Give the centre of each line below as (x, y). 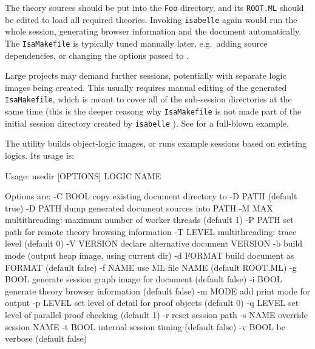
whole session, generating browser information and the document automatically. (153, 31)
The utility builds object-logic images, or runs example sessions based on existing (156, 143)
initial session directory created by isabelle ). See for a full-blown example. (147, 123)
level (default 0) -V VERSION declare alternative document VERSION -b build (154, 243)
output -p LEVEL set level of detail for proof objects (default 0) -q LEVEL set (152, 303)
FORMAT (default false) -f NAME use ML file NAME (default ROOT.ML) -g (151, 267)
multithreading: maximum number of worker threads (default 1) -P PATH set (149, 220)
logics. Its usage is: (40, 155)
